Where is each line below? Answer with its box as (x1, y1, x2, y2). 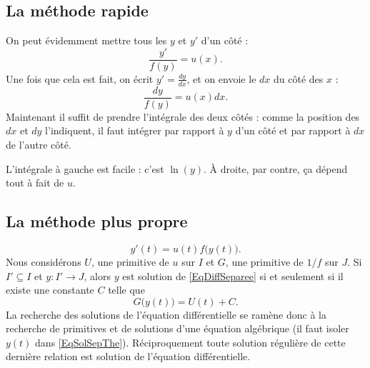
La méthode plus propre (6, 210, 188, 232)
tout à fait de (6, 175, 64, 190)
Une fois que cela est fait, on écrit (6, 71, 154, 86)
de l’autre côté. (6, 136, 71, 151)
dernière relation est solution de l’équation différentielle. (6, 349, 251, 364)
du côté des (273, 71, 324, 86)
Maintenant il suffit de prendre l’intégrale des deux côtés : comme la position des (6, 109, 360, 124)
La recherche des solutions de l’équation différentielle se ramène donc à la (6, 307, 326, 322)
